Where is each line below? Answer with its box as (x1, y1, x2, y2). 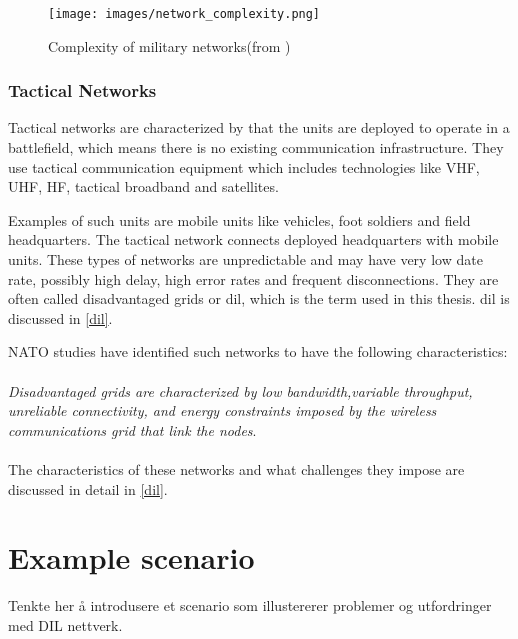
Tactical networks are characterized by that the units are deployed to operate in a (8, 117, 510, 138)
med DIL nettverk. (8, 614, 123, 635)
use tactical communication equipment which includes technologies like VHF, (8, 156, 480, 177)
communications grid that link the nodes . (8, 419, 257, 440)
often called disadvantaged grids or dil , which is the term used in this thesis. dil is (8, 288, 510, 309)
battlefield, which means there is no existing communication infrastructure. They (8, 137, 504, 158)
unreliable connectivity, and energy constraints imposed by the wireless (8, 400, 437, 421)
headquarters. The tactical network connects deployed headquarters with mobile (8, 229, 499, 250)
